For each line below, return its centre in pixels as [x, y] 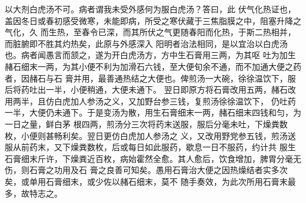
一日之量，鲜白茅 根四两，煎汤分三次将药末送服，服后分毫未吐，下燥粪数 [146, 124]
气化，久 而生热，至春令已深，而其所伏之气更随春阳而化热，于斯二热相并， [150, 32]
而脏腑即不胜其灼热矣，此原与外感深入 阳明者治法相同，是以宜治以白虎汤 [146, 43]
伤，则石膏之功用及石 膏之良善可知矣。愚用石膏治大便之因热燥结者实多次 [146, 170]
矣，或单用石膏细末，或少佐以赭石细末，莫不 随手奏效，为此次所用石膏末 [146, 181]
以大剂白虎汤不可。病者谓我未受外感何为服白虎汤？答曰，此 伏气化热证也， [150, 9]
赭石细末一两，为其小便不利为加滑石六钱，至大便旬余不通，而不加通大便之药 [153, 66]
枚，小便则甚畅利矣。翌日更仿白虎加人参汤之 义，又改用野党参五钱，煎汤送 [150, 135]
